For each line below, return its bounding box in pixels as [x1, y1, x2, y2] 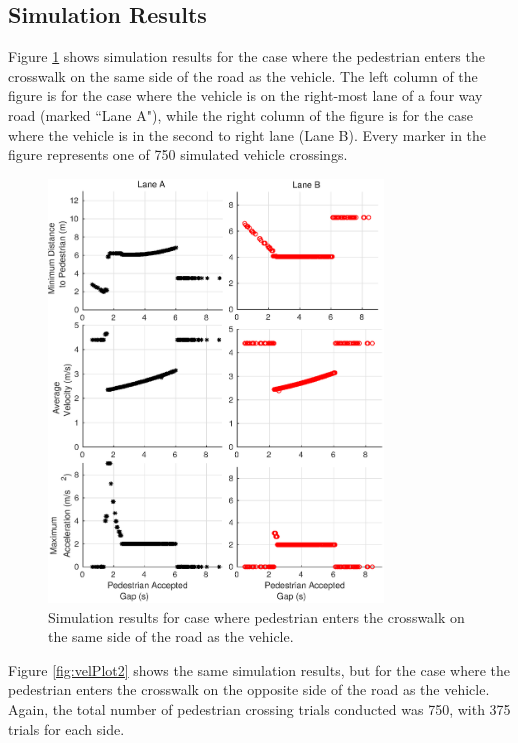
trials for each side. [8, 718, 125, 739]
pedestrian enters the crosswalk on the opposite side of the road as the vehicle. [8, 679, 490, 700]
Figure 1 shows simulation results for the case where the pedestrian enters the [8, 46, 485, 67]
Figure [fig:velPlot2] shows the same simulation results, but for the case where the [8, 659, 510, 680]
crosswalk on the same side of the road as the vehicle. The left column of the [8, 65, 478, 86]
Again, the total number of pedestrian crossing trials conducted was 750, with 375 [8, 698, 511, 719]
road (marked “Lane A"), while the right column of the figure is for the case [8, 104, 474, 125]
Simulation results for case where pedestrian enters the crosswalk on [48, 606, 465, 627]
